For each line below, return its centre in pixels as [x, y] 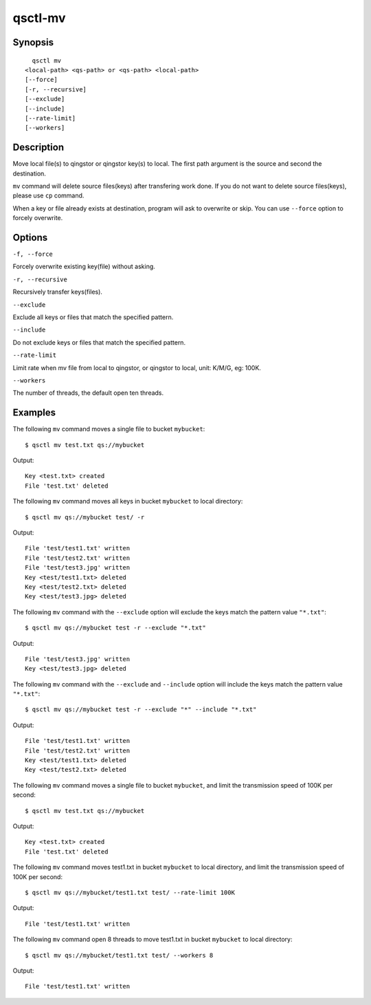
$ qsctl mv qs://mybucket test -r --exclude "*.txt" [115, 628]
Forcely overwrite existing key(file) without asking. [84, 267]
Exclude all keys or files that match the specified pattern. [93, 317]
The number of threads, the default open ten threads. [88, 393]
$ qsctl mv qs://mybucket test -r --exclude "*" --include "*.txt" [141, 710]
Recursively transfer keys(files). [58, 292]
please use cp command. [48, 195]
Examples [34, 413]
